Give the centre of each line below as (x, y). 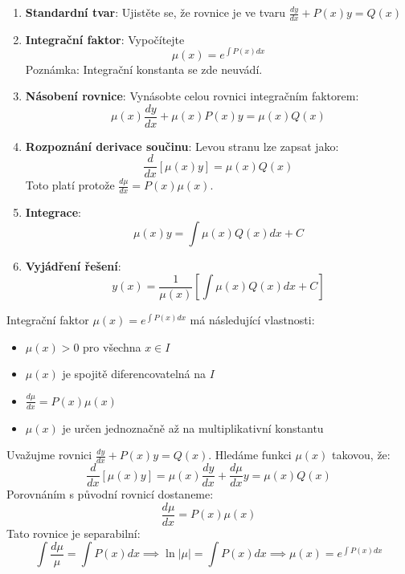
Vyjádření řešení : (73, 265)
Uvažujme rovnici (49, 455)
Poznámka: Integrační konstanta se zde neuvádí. (144, 69)
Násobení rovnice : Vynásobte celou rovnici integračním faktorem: (192, 96)
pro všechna (112, 346)
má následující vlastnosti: (252, 320)
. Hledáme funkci (250, 455)
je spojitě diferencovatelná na (134, 374)
